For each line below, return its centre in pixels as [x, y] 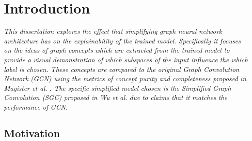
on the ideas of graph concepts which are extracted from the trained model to [117, 50]
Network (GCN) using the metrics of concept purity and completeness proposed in [125, 78]
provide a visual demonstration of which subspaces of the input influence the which [126, 59]
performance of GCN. [36, 106]
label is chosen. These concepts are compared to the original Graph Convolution [122, 69]
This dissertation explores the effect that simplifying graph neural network [113, 31]
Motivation [32, 133]
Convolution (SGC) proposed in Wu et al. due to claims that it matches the [116, 97]
